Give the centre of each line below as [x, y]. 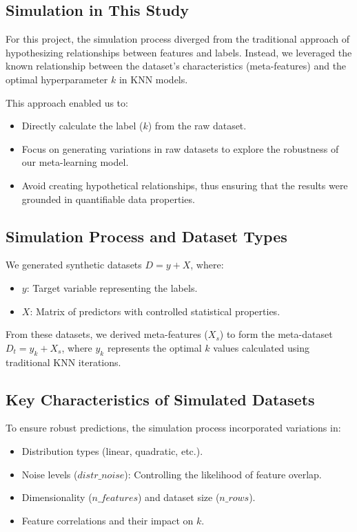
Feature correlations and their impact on [108, 520]
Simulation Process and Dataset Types [146, 236]
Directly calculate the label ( [82, 126]
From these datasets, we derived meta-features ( [107, 334]
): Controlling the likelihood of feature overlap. [223, 474]
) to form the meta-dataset [276, 334]
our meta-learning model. [75, 162]
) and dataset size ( [178, 497]
